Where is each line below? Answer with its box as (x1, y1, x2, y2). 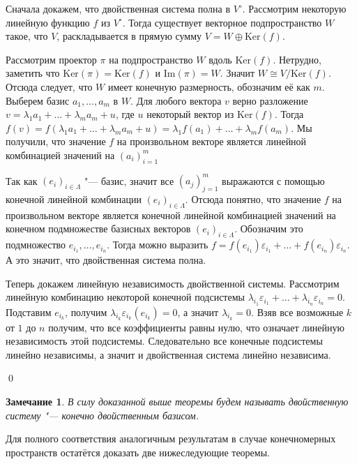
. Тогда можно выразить (107, 237, 208, 252)
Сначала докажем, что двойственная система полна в (6, 1, 231, 15)
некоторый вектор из (146, 107, 234, 121)
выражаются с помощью (222, 173, 325, 188)
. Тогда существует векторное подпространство (122, 15, 322, 29)
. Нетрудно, (273, 52, 321, 66)
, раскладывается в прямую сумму (56, 29, 202, 43)
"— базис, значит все (84, 173, 174, 188)
